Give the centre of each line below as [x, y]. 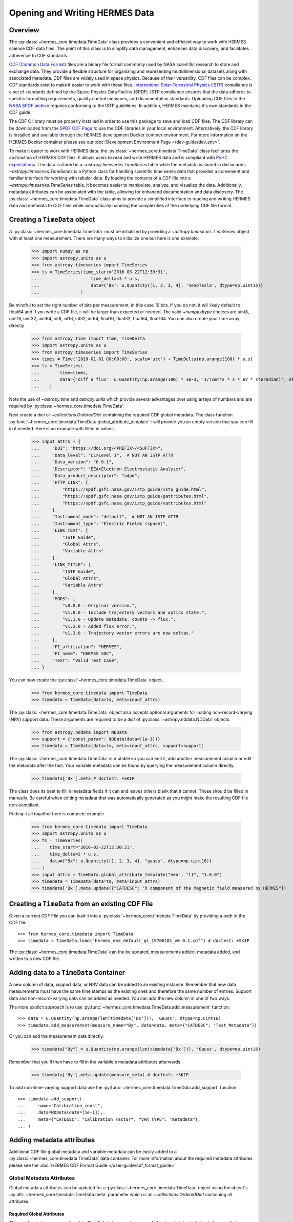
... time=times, [60, 372]
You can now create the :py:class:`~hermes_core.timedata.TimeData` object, [86, 680]
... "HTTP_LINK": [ [60, 482]
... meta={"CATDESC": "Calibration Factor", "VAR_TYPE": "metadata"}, [109, 1119]
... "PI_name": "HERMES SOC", [73, 654]
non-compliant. [24, 805]
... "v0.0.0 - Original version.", [84, 606]
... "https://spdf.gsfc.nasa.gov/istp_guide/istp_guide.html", [119, 489]
